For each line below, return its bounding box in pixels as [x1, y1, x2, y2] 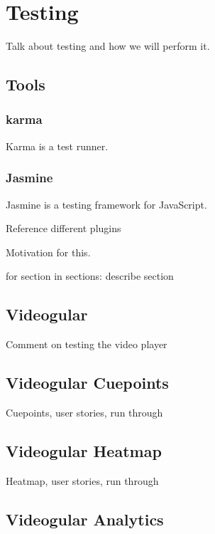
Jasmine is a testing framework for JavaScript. [6, 197, 207, 211]
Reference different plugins [6, 221, 121, 236]
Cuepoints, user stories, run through [6, 404, 163, 419]
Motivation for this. [6, 244, 91, 259]
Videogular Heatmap [6, 439, 162, 461]
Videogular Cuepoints [6, 372, 169, 394]
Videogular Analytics [6, 508, 164, 530]
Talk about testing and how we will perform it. [6, 38, 210, 53]
